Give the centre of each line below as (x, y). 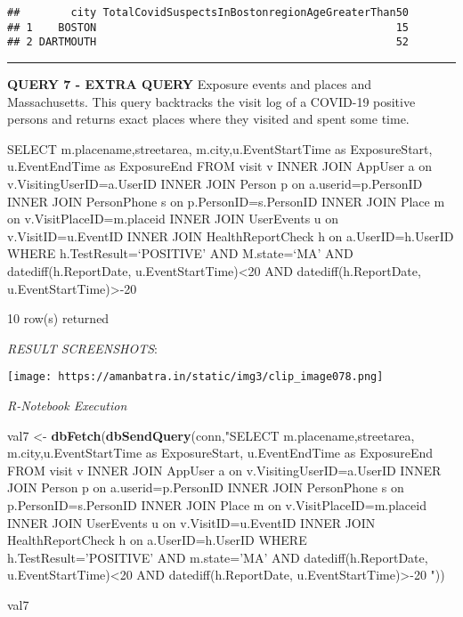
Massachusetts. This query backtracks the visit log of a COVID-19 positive (211, 101)
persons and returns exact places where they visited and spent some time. (208, 119)
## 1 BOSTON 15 (208, 27)
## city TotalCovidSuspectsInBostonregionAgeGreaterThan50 (208, 12)
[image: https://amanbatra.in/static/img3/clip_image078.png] (195, 377)
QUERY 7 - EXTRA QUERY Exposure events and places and (189, 83)
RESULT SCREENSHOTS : (82, 348)
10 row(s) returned (58, 318)
